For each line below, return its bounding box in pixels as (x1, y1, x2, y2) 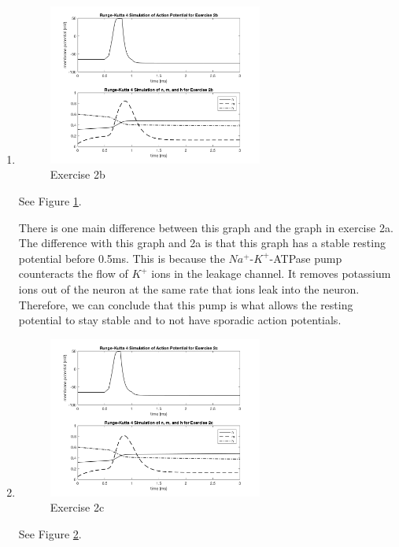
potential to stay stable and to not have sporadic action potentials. (18, 312, 342, 328)
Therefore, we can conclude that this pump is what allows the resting (18, 296, 353, 312)
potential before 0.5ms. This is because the (18, 249, 225, 266)
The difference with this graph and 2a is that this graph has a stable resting (18, 235, 386, 251)
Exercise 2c (50, 499, 105, 516)
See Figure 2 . (18, 525, 82, 541)
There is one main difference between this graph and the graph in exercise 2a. (18, 219, 393, 235)
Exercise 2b (50, 166, 105, 183)
